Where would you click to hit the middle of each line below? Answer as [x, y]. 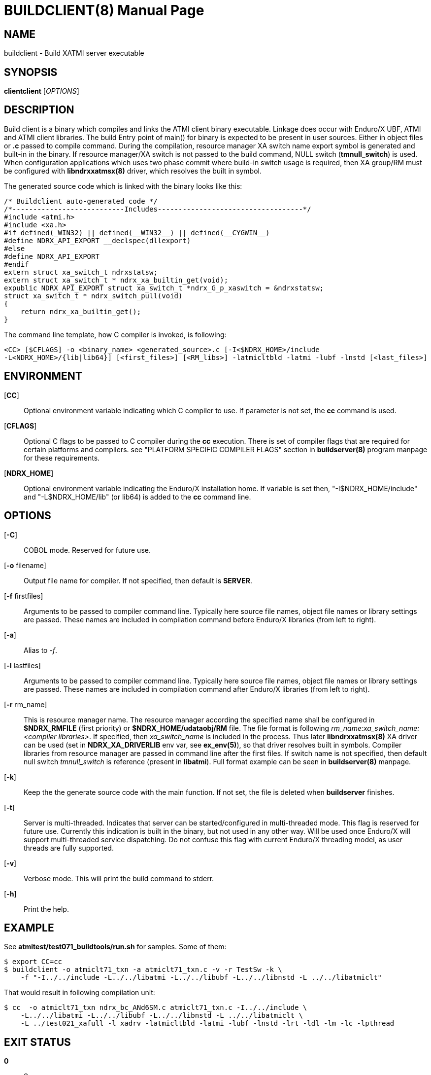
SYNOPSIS [31, 72]
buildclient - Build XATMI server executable [74, 53]
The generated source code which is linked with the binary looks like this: [123, 186]
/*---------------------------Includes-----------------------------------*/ [158, 209]
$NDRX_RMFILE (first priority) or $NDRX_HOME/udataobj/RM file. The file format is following [177, 728]
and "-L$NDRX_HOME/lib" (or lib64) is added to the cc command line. [137, 497]
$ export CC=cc [33, 962]
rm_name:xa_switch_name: [375, 728]
